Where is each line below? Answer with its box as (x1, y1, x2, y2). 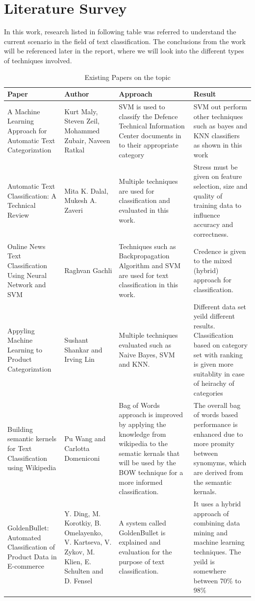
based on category (193, 339, 248, 350)
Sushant (64, 335, 88, 345)
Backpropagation (119, 250, 170, 261)
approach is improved (119, 409, 183, 420)
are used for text (119, 270, 169, 280)
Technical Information (119, 121, 185, 131)
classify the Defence (119, 111, 178, 121)
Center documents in (119, 130, 181, 140)
